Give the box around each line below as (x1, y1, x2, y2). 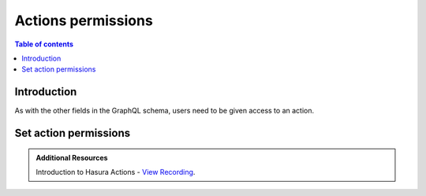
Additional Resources (35, 153, 108, 162)
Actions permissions (14, 12, 153, 29)
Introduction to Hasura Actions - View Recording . (35, 168, 196, 177)
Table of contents (14, 39, 74, 49)
